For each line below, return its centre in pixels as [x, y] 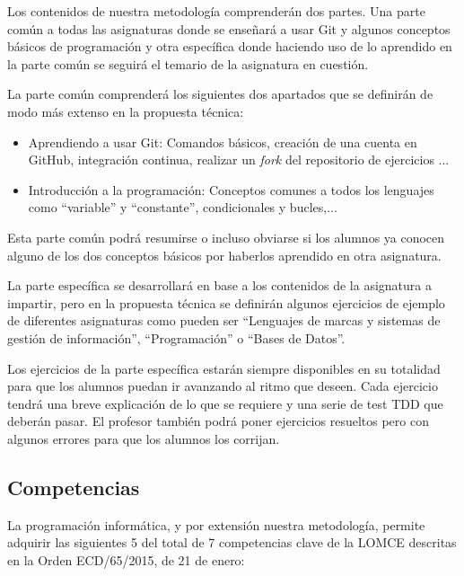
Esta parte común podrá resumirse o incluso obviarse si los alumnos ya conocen [226, 237]
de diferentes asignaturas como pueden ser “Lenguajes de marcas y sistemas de [224, 320]
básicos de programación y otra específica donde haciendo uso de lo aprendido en [230, 46]
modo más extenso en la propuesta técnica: [126, 111]
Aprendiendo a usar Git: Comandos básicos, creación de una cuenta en [223, 142]
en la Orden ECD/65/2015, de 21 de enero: [126, 559]
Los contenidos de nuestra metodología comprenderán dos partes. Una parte [216, 11]
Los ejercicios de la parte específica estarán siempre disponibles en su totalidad [224, 368]
